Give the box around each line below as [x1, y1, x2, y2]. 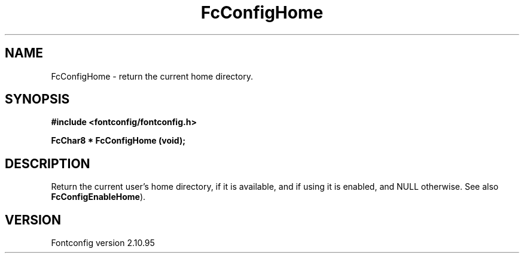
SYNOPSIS [5, 92, 70, 107]
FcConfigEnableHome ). [51, 192, 146, 202]
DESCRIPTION [5, 156, 90, 171]
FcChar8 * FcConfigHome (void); [51, 135, 185, 146]
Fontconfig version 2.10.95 [51, 238, 155, 248]
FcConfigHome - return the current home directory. [51, 71, 253, 81]
